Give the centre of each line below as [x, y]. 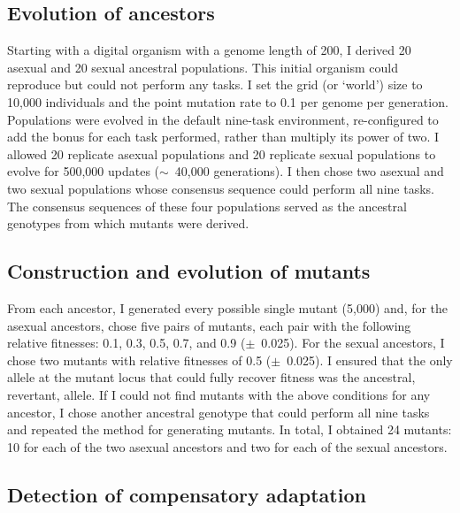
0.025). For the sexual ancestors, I [353, 343]
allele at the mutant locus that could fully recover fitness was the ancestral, [211, 377]
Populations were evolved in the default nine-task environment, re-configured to [223, 119]
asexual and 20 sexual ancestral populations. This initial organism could [203, 67]
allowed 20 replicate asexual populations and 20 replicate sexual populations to [222, 153]
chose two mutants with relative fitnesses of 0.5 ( [139, 360]
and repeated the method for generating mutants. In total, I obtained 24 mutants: [230, 429]
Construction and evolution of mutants [189, 271]
